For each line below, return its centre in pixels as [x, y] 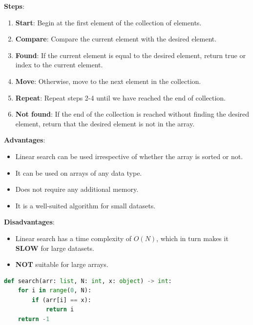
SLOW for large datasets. [55, 248]
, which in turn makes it [192, 238]
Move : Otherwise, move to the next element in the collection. [108, 81]
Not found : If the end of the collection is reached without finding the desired [132, 114]
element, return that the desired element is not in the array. [105, 123]
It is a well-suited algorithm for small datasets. [85, 205]
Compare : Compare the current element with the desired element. [116, 39]
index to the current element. [59, 65]
